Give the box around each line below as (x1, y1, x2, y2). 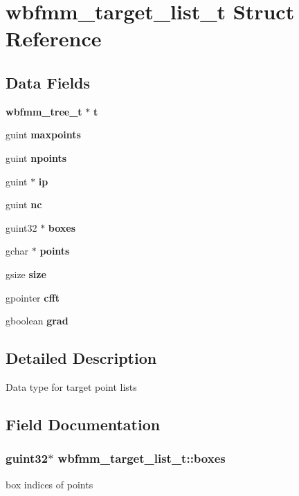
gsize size (6, 266, 46, 281)
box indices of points (6, 477, 93, 491)
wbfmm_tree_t (6, 104, 82, 118)
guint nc (6, 197, 42, 212)
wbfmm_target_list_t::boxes (57, 450, 226, 467)
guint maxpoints (6, 127, 81, 142)
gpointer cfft (6, 290, 60, 304)
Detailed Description (6, 347, 157, 369)
